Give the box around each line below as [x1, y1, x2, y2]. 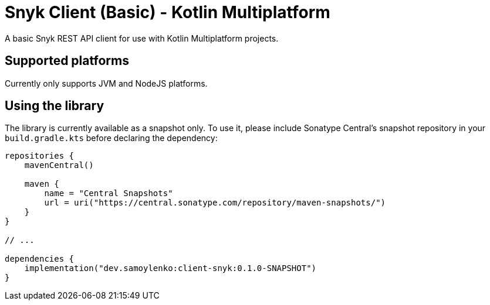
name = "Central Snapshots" [44, 189, 173, 198]
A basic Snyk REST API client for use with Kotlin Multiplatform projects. [5, 33, 279, 43]
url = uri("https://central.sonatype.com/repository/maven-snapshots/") [44, 198, 386, 208]
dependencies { [5, 254, 75, 264]
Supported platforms [5, 53, 129, 68]
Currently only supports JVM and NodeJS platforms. [5, 78, 208, 88]
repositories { [5, 151, 75, 161]
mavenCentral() [24, 160, 94, 170]
